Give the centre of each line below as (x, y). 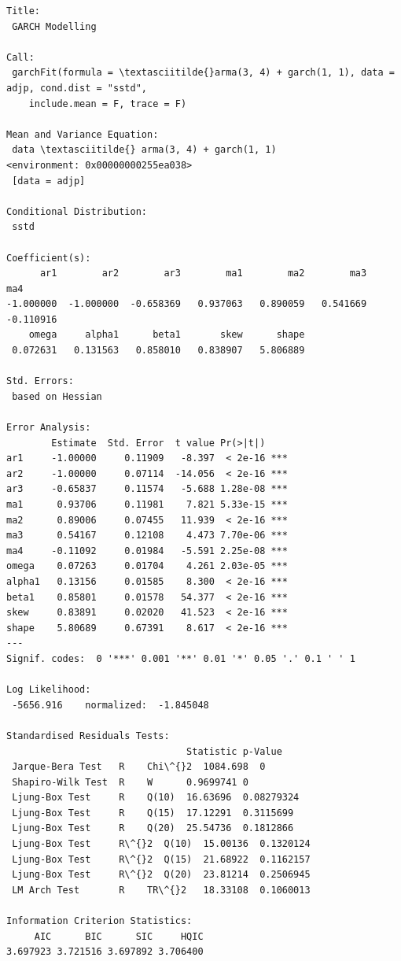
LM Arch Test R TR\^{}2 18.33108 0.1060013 (161, 890)
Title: (23, 11)
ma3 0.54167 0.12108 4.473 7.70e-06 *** (147, 536)
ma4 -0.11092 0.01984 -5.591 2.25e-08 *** (147, 551)
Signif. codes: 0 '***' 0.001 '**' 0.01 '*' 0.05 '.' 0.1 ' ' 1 (181, 658)
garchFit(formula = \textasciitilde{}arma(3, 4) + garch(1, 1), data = (203, 73)
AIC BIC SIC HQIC (119, 936)
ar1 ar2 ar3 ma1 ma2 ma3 (203, 274)
